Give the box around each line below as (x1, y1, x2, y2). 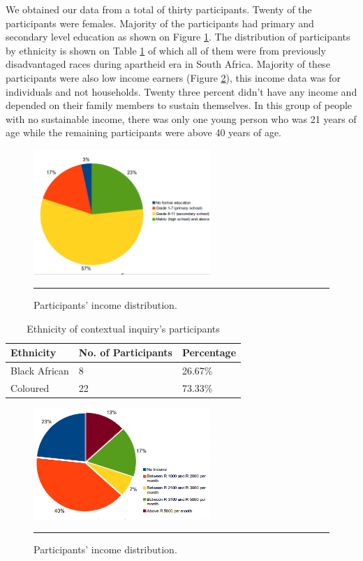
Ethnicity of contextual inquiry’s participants (27, 321, 220, 335)
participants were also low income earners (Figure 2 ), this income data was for (6, 70, 341, 85)
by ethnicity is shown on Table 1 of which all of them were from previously (6, 43, 326, 57)
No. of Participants (78, 345, 172, 360)
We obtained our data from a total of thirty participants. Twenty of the (6, 2, 312, 16)
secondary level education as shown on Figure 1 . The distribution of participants (6, 29, 350, 44)
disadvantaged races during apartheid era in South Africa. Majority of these (6, 57, 330, 71)
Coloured (10, 380, 50, 395)
